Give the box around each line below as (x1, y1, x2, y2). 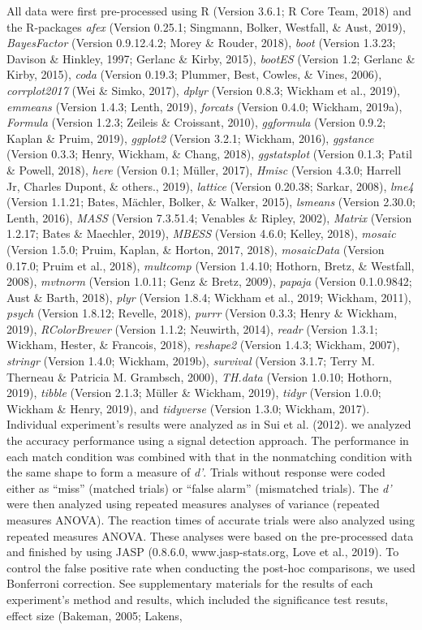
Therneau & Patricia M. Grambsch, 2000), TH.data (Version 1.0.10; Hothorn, (6, 368, 393, 385)
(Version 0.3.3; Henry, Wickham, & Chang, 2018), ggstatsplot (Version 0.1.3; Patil (6, 145, 412, 162)
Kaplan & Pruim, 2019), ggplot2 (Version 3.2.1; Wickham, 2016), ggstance (6, 129, 374, 146)
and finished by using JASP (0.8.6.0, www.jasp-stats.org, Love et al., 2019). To (6, 543, 399, 560)
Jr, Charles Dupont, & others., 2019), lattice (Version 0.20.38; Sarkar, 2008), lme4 (6, 177, 414, 194)
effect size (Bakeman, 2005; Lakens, (6, 606, 183, 624)
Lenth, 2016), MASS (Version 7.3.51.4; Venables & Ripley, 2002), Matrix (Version (6, 209, 412, 226)
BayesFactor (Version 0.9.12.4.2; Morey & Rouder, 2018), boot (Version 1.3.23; (6, 34, 396, 51)
